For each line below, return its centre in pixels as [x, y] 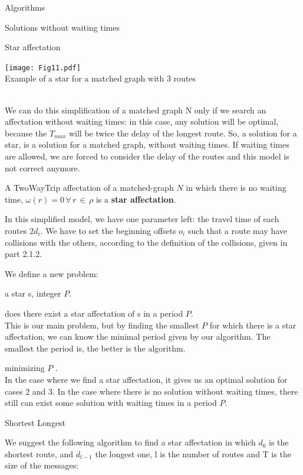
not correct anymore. [42, 167]
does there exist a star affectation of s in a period [94, 313]
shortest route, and [39, 453]
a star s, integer [33, 293]
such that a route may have [238, 230]
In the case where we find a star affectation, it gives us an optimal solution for [146, 379]
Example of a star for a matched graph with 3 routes [101, 78]
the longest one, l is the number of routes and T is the [193, 453]
